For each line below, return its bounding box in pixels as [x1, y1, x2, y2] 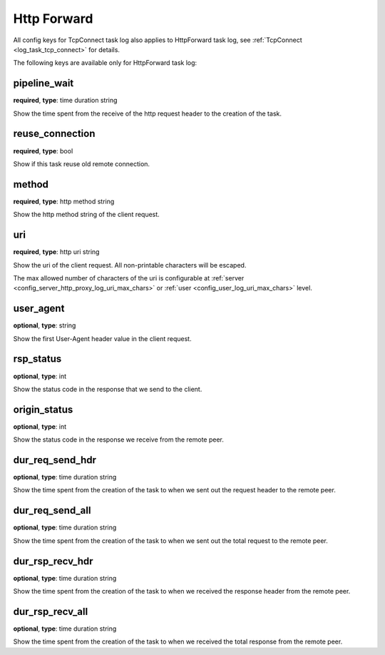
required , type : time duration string [13, 96, 118, 105]
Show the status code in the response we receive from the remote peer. [13, 435, 225, 444]
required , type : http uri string [13, 248, 100, 256]
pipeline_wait [13, 77, 74, 89]
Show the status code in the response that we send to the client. [13, 385, 202, 393]
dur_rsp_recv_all [13, 605, 88, 617]
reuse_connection [13, 128, 96, 140]
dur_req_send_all [13, 504, 91, 517]
